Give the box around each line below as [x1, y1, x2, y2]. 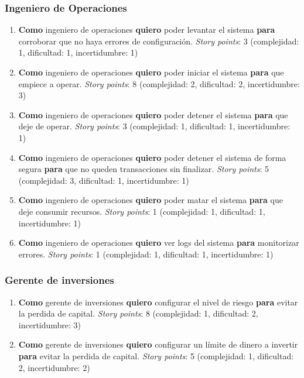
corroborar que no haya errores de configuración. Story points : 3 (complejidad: [18, 35, 299, 47]
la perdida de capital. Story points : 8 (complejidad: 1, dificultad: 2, [18, 307, 258, 319]
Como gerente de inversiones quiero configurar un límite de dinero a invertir [18, 338, 298, 350]
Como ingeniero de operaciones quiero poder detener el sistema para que [18, 108, 288, 121]
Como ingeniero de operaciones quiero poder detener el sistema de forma [18, 151, 286, 163]
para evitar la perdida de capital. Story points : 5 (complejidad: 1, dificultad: [18, 349, 294, 362]
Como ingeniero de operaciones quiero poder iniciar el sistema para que [18, 66, 284, 78]
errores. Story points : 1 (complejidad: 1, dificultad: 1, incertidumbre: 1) [18, 248, 274, 260]
